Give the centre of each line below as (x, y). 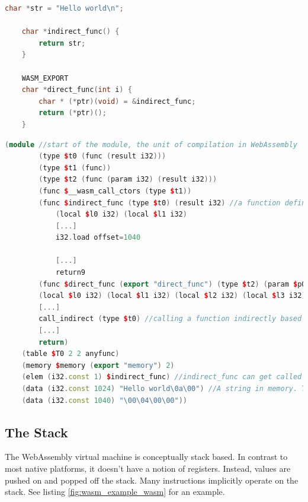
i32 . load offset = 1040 (98, 238)
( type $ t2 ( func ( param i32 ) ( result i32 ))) (128, 179)
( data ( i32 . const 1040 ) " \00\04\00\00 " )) (104, 400)
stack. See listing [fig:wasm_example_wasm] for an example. (115, 492)
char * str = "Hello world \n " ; (64, 8)
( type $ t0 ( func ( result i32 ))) (102, 156)
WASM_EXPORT (45, 78)
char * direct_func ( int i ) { (77, 90)
